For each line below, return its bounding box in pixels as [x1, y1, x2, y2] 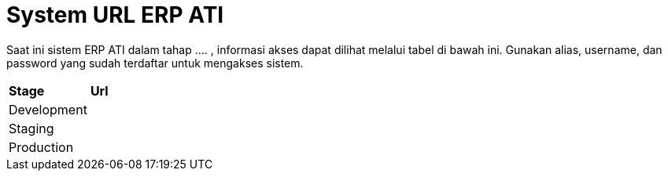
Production [9, 139, 74, 155]
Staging [9, 120, 54, 136]
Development [9, 101, 87, 117]
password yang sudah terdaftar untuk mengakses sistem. [6, 56, 304, 70]
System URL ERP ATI [6, 2, 224, 28]
